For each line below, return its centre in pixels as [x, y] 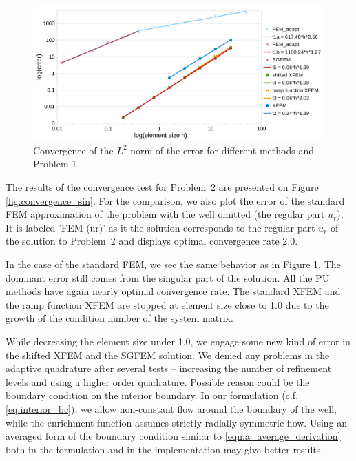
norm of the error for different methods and [222, 150]
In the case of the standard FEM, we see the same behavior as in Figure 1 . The [173, 264]
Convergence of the [73, 150]
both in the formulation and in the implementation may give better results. [165, 449]
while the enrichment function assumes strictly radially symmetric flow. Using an [177, 422]
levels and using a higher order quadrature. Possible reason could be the [158, 381]
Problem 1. [56, 164]
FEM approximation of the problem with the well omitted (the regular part [165, 214]
